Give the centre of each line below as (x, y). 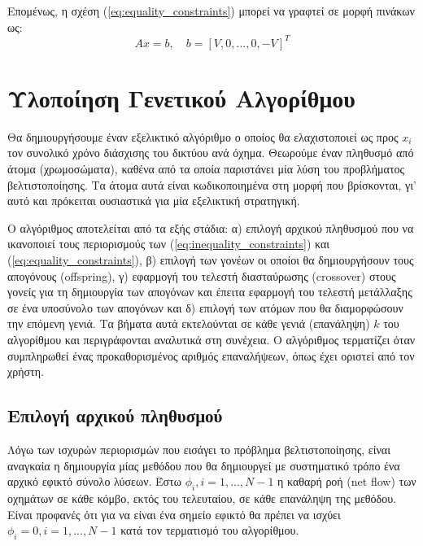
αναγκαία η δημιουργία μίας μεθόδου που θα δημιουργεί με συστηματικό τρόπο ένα (204, 465)
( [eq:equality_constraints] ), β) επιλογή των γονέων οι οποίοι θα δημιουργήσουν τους (211, 259)
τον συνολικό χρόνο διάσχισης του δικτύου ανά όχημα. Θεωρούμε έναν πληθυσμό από (211, 153)
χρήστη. (26, 371)
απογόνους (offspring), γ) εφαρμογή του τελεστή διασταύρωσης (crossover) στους (202, 275)
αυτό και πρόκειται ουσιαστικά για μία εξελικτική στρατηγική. (154, 201)
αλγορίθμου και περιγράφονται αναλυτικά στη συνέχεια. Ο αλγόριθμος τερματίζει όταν (211, 339)
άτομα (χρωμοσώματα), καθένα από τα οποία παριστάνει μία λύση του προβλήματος (206, 168)
